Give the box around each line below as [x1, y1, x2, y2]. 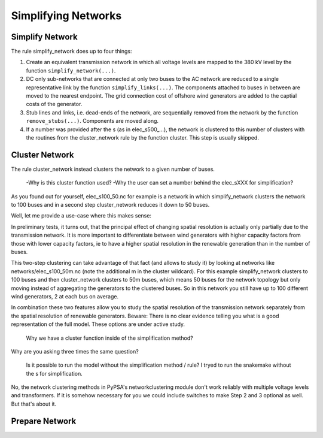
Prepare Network [11, 416, 77, 426]
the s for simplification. [26, 370, 83, 377]
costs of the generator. [26, 101, 83, 108]
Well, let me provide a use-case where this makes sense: [11, 212, 152, 219]
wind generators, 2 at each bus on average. [11, 292, 119, 300]
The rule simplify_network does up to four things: [11, 48, 132, 55]
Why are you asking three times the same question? [11, 348, 139, 355]
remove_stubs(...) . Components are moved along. [26, 117, 159, 125]
